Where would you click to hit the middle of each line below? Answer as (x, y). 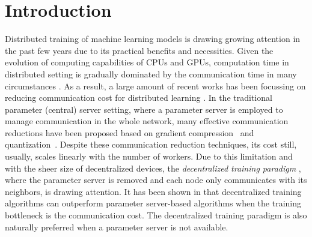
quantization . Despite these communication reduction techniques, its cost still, (151, 144)
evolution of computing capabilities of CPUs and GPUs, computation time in (147, 62)
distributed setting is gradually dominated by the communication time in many (151, 73)
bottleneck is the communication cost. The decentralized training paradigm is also (156, 215)
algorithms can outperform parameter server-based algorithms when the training (153, 203)
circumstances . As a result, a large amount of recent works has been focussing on (155, 85)
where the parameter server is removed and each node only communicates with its (156, 180)
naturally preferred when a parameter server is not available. (117, 226)
